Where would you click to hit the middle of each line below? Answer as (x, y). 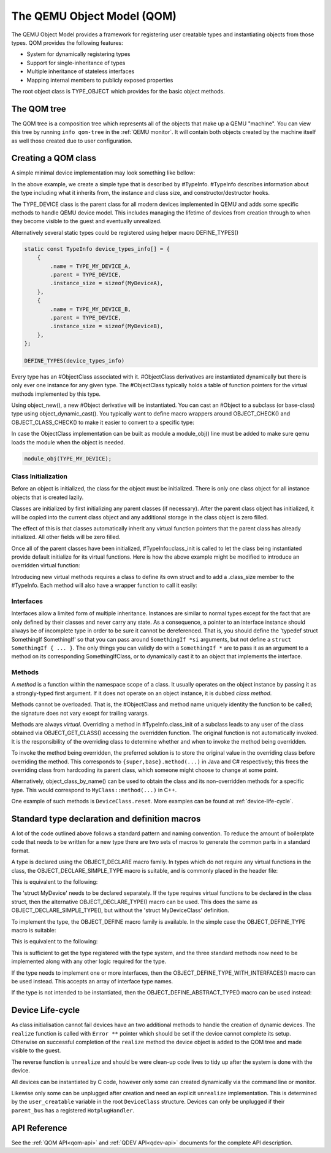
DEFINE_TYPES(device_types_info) (74, 360)
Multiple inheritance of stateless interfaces (81, 71)
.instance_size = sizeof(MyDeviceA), (107, 283)
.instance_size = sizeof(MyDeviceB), (107, 326)
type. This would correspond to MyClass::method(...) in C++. (94, 790)
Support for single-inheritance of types (76, 63)
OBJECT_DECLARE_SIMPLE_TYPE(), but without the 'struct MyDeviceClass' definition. (120, 910)
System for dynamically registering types (78, 54)
